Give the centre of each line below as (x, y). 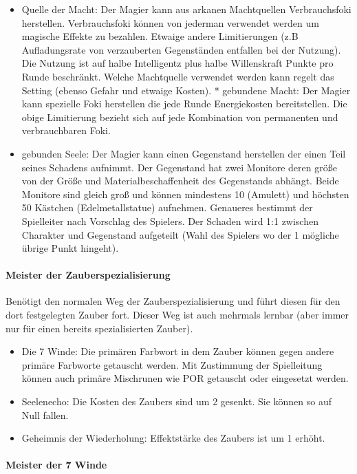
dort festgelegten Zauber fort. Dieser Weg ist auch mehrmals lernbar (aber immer (177, 315)
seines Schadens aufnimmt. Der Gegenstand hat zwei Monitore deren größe (179, 167)
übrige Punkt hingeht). (70, 248)
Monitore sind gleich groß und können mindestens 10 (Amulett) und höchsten (185, 194)
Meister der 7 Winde (56, 465)
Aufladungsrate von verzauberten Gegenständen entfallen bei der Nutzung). (181, 49)
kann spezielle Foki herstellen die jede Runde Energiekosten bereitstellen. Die (184, 104)
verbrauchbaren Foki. (66, 130)
